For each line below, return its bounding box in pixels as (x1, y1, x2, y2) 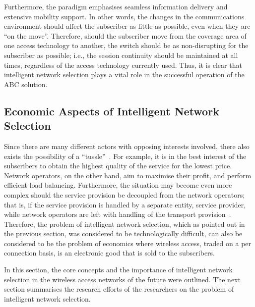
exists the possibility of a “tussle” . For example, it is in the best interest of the (4, 151, 247, 161)
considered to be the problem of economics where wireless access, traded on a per (4, 238, 252, 248)
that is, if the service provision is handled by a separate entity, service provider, (4, 199, 246, 209)
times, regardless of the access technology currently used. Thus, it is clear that (4, 59, 242, 70)
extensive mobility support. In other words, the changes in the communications (4, 11, 245, 21)
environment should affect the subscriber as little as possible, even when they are (4, 21, 251, 31)
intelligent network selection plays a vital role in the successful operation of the (4, 69, 245, 80)
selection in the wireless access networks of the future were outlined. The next (4, 274, 241, 284)
